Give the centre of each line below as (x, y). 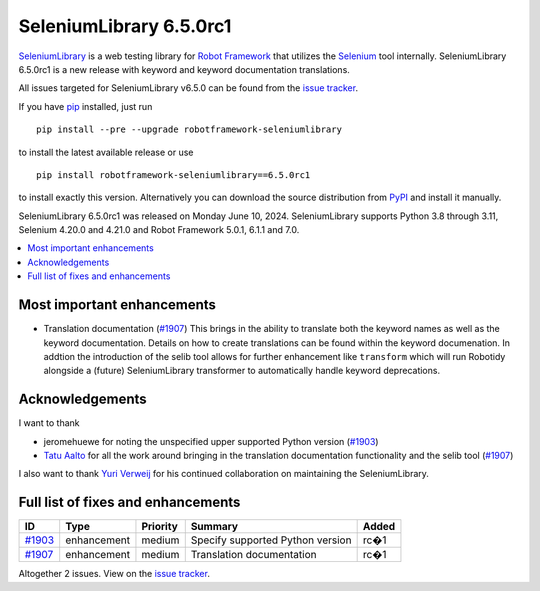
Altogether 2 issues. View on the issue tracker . (114, 574)
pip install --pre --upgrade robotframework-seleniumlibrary (189, 129)
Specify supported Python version (271, 540)
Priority (160, 527)
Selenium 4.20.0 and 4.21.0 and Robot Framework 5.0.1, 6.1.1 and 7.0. (159, 230)
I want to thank (49, 423)
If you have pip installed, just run (85, 106)
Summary (214, 527)
